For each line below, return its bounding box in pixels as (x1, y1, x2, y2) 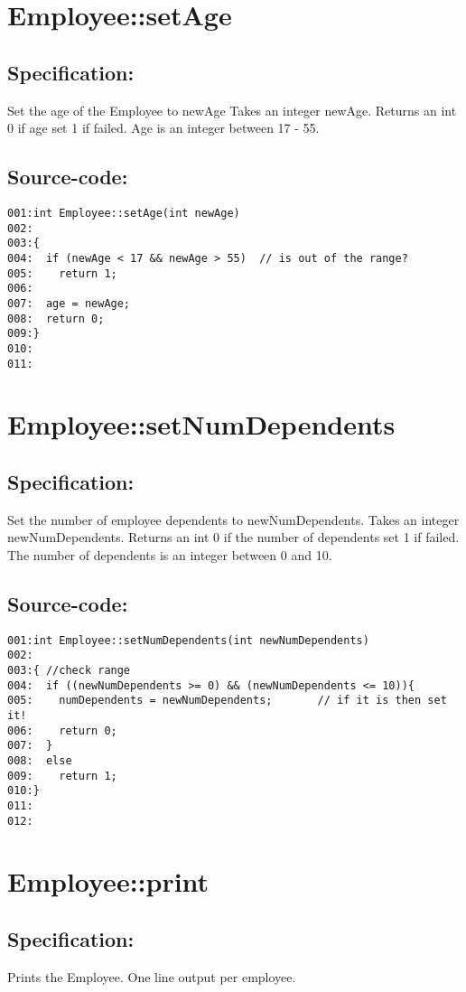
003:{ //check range (7, 664, 131, 678)
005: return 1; (7, 267, 117, 280)
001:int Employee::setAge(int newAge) (7, 206, 240, 220)
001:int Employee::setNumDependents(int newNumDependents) (7, 633, 369, 647)
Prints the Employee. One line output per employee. (7, 967, 296, 986)
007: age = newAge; (7, 296, 131, 310)
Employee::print (7, 863, 210, 900)
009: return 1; (7, 769, 117, 782)
